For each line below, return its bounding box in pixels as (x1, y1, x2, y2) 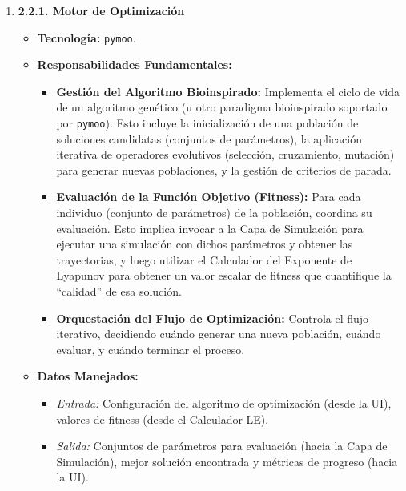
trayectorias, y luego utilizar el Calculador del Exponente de (56, 251, 352, 268)
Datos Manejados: (37, 368, 139, 384)
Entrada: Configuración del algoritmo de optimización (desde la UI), (56, 395, 392, 411)
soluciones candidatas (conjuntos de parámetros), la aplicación (56, 130, 362, 147)
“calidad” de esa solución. (56, 283, 182, 300)
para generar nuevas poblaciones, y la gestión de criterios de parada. (56, 161, 392, 178)
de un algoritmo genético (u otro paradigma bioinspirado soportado (56, 99, 388, 115)
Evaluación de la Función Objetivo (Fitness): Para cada (56, 188, 361, 205)
